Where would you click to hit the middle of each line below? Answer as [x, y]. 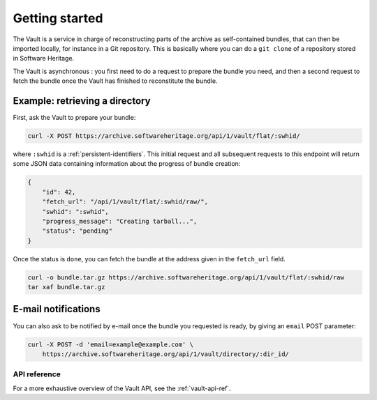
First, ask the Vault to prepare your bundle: [74, 118]
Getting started [58, 18]
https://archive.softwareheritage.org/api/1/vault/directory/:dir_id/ [166, 354]
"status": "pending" [77, 231]
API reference [37, 374]
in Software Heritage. [44, 59]
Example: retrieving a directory [82, 101]
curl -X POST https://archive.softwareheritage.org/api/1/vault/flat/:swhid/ [164, 136]
